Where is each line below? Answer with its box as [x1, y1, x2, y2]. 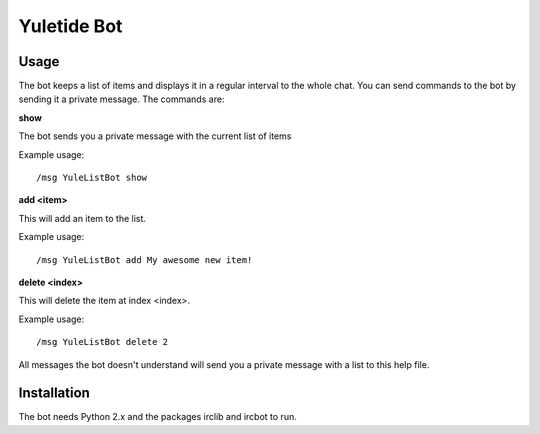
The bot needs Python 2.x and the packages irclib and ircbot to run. [18, 411, 297, 423]
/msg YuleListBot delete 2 [36, 336, 169, 348]
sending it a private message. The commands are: [18, 93, 225, 105]
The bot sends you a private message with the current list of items [18, 130, 292, 142]
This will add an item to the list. [18, 212, 147, 224]
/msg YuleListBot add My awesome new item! [36, 254, 253, 265]
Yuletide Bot [18, 15, 123, 37]
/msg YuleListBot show [36, 172, 148, 184]
